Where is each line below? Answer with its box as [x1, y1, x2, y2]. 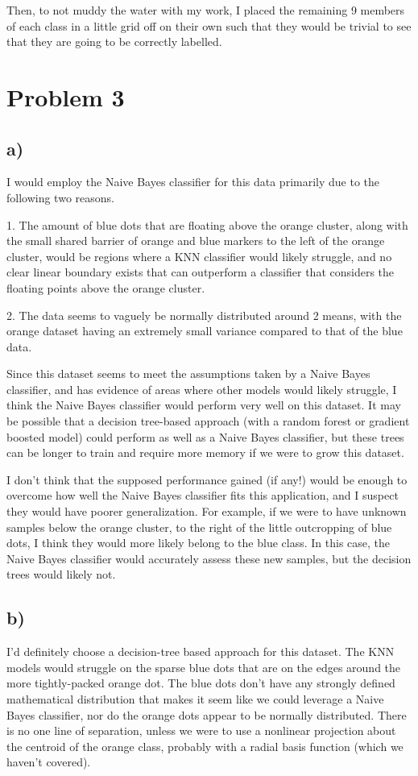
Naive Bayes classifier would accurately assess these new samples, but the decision [6, 550, 412, 566]
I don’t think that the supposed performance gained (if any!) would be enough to [6, 471, 408, 488]
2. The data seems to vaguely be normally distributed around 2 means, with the [6, 306, 402, 323]
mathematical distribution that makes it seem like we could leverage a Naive [6, 691, 384, 707]
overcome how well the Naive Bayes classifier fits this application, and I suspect [6, 487, 399, 504]
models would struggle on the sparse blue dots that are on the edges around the [6, 658, 401, 675]
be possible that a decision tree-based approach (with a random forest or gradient [6, 413, 410, 429]
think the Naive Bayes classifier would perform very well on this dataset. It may [6, 396, 401, 413]
